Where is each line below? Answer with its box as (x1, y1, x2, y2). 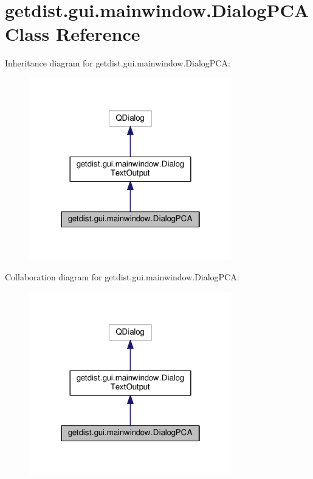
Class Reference (5, 21, 140, 46)
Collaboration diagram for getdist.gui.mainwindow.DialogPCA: (5, 271, 239, 283)
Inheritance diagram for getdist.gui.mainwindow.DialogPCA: (5, 57, 230, 69)
